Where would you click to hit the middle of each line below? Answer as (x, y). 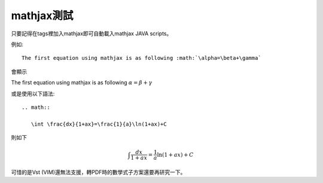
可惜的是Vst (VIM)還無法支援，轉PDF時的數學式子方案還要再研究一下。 (98, 172)
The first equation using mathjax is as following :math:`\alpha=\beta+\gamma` (141, 58)
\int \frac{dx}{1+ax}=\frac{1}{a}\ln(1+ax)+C (99, 124)
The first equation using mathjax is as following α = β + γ (82, 83)
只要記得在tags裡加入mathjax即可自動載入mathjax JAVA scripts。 (92, 33)
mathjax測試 (42, 16)
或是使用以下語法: (33, 93)
